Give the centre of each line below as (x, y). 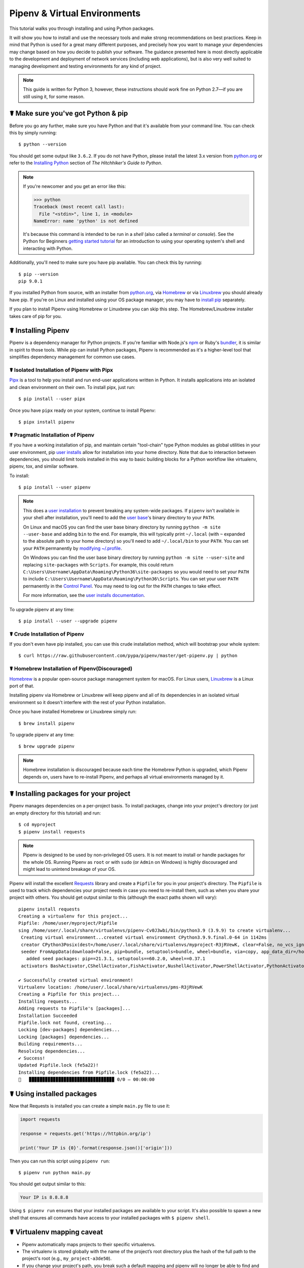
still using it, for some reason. (54, 96)
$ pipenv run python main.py (54, 1172)
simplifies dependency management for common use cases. (72, 357)
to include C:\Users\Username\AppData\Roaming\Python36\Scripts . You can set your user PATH (131, 579)
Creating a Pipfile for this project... (69, 994)
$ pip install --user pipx (52, 399)
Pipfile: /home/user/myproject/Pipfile (68, 923)
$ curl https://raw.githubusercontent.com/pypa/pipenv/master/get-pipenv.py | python (128, 656)
